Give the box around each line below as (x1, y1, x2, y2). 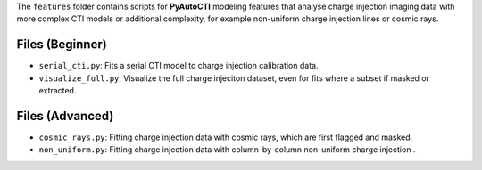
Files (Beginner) (16, 36, 107, 53)
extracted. (38, 85, 77, 96)
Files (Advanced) (16, 108, 114, 124)
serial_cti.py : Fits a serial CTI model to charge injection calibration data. (38, 61, 319, 71)
